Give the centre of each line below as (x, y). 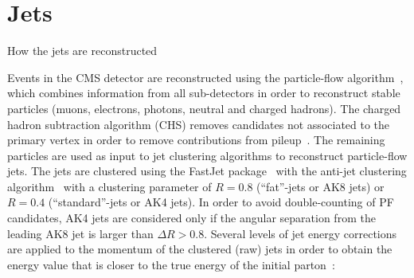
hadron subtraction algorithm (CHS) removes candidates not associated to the (199, 124)
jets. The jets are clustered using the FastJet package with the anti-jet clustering (207, 171)
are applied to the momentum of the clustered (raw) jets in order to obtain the (200, 249)
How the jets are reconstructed (82, 51)
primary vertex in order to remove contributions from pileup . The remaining (196, 140)
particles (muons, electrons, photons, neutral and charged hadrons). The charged (204, 108)
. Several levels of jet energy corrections (301, 233)
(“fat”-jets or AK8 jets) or (320, 186)
